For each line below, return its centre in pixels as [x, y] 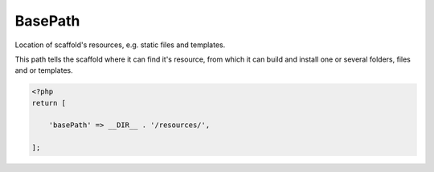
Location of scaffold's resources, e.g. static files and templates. [120, 45]
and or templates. [44, 70]
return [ [49, 103]
